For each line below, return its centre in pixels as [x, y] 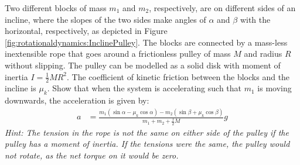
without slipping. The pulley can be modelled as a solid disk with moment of [143, 65]
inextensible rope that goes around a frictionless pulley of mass [118, 54]
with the [255, 19]
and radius [263, 54]
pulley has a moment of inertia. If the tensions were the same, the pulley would [147, 144]
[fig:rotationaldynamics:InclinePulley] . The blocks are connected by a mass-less [146, 42]
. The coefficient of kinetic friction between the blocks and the [178, 76]
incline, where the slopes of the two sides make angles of [105, 19]
